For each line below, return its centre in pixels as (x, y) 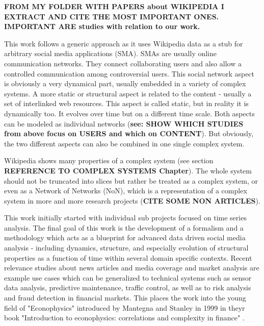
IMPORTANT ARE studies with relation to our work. (102, 26)
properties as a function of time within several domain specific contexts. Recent (128, 257)
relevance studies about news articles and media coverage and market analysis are (132, 268)
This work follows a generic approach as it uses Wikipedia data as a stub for (124, 43)
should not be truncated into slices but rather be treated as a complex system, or (131, 180)
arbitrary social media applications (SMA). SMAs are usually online (111, 53)
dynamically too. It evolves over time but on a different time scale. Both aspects (129, 113)
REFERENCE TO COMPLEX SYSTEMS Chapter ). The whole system (128, 170)
